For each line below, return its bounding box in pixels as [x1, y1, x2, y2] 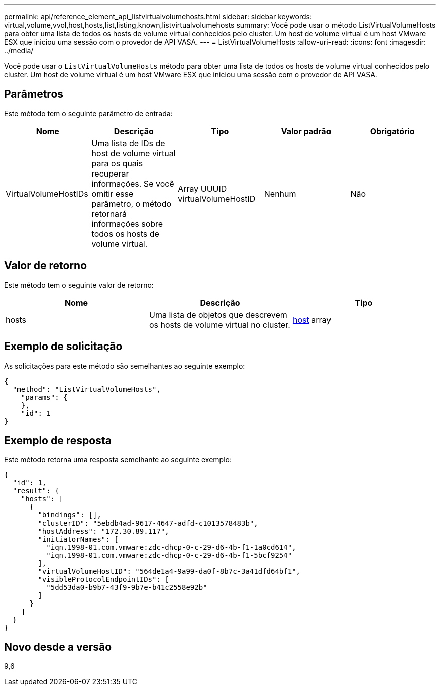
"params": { [21, 393, 68, 401]
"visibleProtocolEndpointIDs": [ [38, 575, 169, 584]
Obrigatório [370, 126, 415, 136]
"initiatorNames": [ [38, 535, 119, 544]
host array [292, 314, 332, 325]
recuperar [91, 168, 129, 179]
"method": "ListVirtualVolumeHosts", [12, 385, 161, 393]
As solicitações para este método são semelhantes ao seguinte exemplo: [4, 361, 245, 370]
